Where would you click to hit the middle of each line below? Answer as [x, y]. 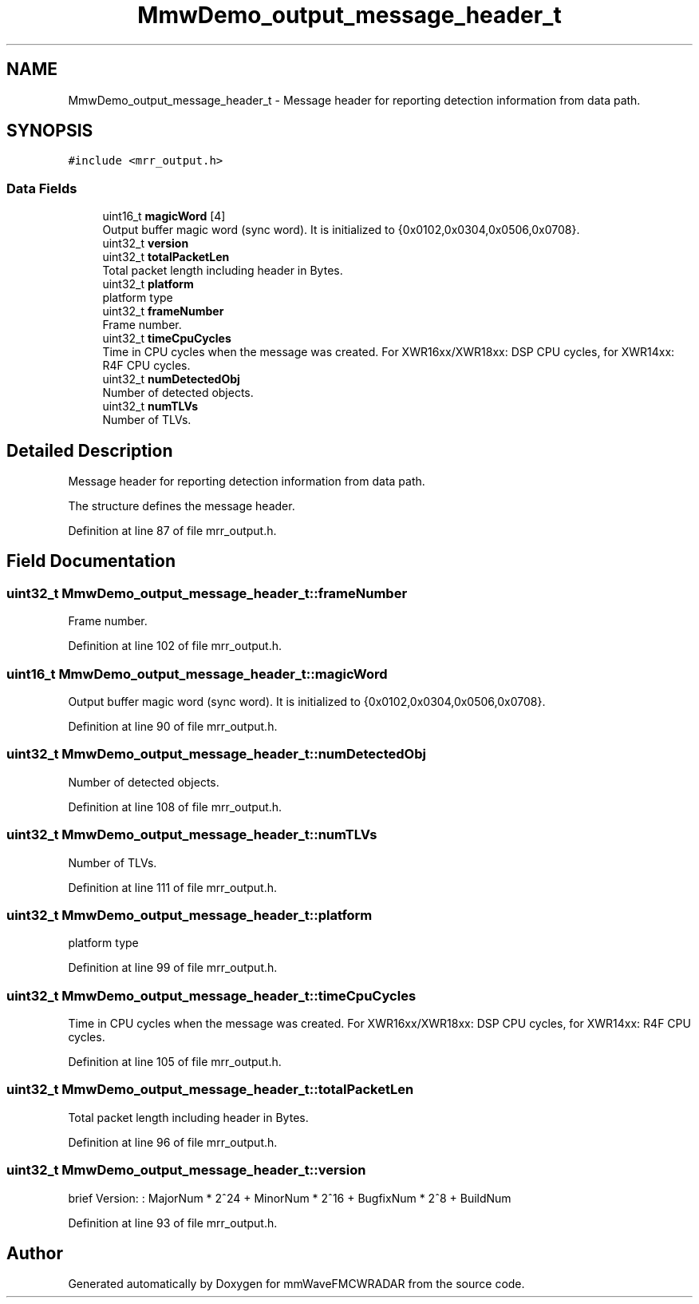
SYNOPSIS [50, 131]
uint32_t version [146, 244]
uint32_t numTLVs [150, 406]
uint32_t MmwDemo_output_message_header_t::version [186, 1170]
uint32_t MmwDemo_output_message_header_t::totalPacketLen [210, 1090]
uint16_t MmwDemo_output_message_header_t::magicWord [197, 674]
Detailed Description [90, 450]
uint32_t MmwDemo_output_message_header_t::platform [190, 915]
